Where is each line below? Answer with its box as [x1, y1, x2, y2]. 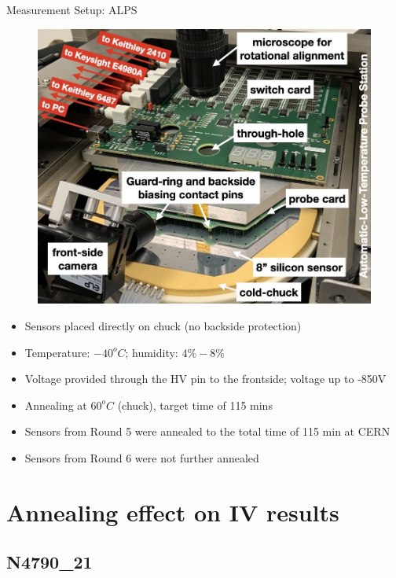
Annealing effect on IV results [6, 495, 339, 528]
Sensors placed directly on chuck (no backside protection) [24, 318, 302, 334]
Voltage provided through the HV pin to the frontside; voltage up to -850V [24, 370, 387, 387]
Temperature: [24, 344, 90, 360]
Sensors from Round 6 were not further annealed [24, 450, 259, 466]
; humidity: [125, 344, 178, 360]
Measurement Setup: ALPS [6, 2, 137, 17]
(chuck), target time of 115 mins [117, 396, 273, 413]
